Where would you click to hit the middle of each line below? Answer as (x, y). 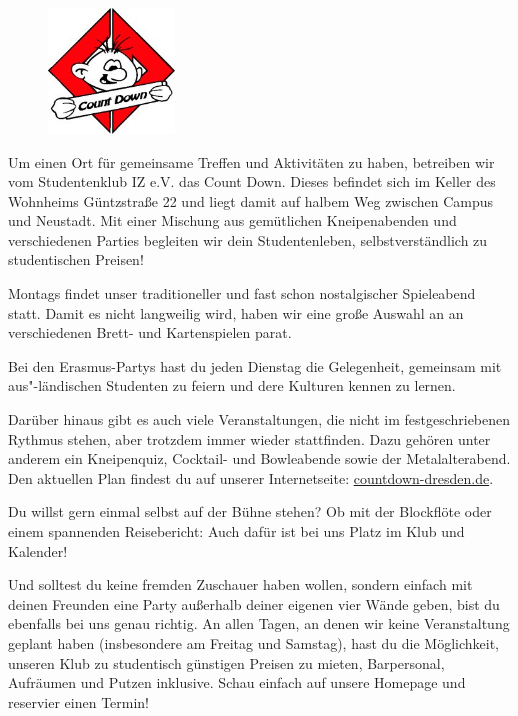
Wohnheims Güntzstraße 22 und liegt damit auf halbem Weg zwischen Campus (250, 200)
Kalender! (38, 550)
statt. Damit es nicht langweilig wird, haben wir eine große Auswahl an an (236, 312)
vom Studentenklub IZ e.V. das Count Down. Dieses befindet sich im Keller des (252, 181)
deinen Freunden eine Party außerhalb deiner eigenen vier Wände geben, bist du (254, 603)
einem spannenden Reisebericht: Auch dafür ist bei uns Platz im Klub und (236, 531)
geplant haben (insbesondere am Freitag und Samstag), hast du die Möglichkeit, (254, 642)
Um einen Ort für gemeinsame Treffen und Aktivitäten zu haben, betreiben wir (251, 161)
